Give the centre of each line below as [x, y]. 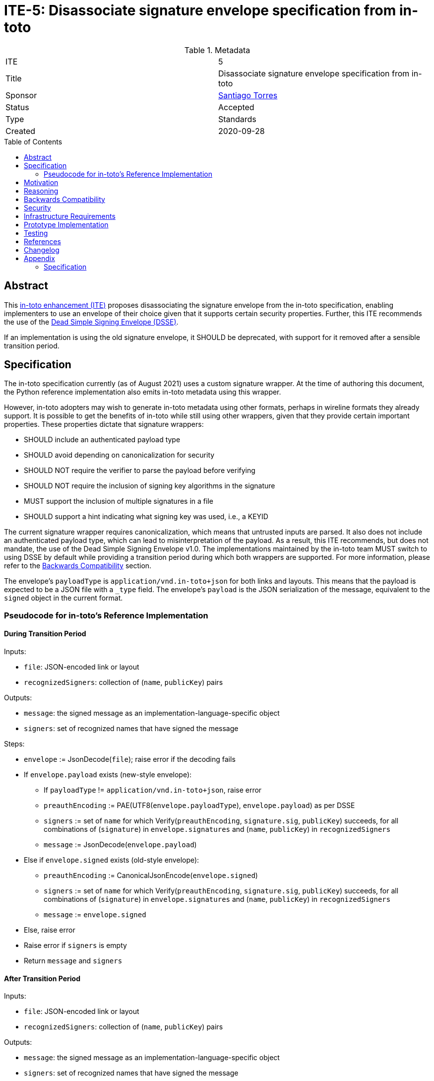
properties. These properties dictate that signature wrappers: [104, 424]
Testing [36, 233]
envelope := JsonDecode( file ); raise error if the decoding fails [130, 759]
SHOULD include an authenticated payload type [102, 440]
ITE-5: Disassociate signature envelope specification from [200, 10]
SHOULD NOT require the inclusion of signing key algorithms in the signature [150, 486]
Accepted [236, 107]
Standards [237, 119]
